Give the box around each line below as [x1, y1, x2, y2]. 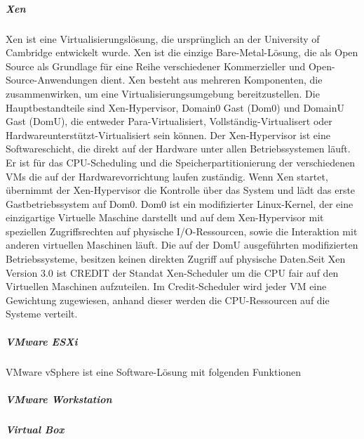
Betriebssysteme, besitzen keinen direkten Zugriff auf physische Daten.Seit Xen [6, 251, 346, 266]
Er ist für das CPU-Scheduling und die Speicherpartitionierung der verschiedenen [6, 155, 355, 169]
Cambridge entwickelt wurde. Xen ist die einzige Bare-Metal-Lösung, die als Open [6, 45, 358, 60]
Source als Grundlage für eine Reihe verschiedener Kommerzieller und [6, 58, 306, 73]
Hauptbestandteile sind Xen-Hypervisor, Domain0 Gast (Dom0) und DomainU [6, 100, 344, 114]
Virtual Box [6, 421, 65, 436]
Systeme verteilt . [6, 306, 78, 321]
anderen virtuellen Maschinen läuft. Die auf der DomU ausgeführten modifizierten [6, 237, 358, 252]
